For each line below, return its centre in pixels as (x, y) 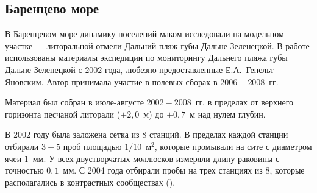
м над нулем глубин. (228, 114)
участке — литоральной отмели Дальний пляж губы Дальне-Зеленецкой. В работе (157, 45)
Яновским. (24, 81)
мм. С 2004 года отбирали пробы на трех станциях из (163, 170)
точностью (24, 170)
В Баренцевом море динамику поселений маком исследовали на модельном (144, 34)
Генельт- (261, 69)
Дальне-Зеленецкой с (44, 69)
